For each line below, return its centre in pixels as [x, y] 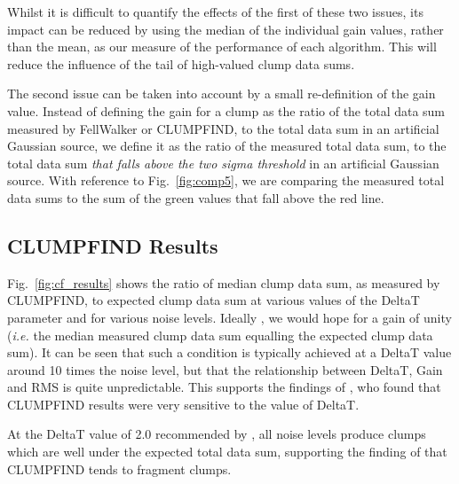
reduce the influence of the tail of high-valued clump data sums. [181, 63]
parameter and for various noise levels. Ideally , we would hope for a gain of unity [229, 317]
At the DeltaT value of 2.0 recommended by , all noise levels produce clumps [217, 434]
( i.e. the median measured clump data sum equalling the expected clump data [220, 335]
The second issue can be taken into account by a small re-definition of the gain [222, 94]
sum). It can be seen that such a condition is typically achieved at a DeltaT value [229, 352]
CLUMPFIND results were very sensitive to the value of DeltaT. [183, 404]
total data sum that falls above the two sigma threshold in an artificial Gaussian [223, 163]
